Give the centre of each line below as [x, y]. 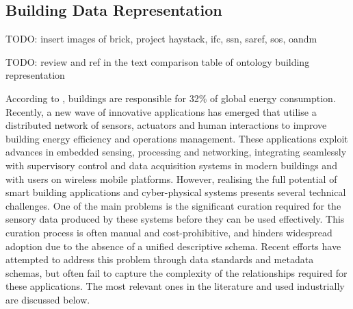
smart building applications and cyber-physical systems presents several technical [176, 192]
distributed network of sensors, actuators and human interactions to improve [166, 125]
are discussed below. [48, 299]
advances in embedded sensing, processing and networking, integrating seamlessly [176, 152]
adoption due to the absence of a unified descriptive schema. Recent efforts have [173, 246]
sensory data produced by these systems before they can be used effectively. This [175, 219]
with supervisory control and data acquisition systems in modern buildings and [171, 165]
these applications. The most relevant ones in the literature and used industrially [175, 286]
